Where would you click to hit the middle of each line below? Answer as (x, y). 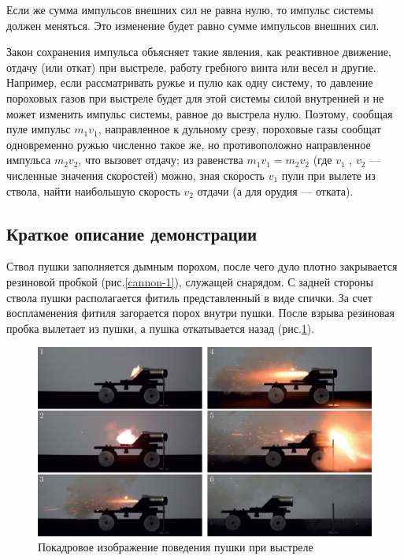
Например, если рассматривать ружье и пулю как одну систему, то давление (190, 82)
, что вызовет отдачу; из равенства (161, 160)
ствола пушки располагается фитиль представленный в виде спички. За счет (189, 297)
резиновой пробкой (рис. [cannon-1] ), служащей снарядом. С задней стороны (190, 281)
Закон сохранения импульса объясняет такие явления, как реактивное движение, (199, 52)
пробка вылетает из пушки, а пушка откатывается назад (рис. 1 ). (161, 328)
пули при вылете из (328, 175)
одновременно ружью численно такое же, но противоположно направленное (189, 144)
